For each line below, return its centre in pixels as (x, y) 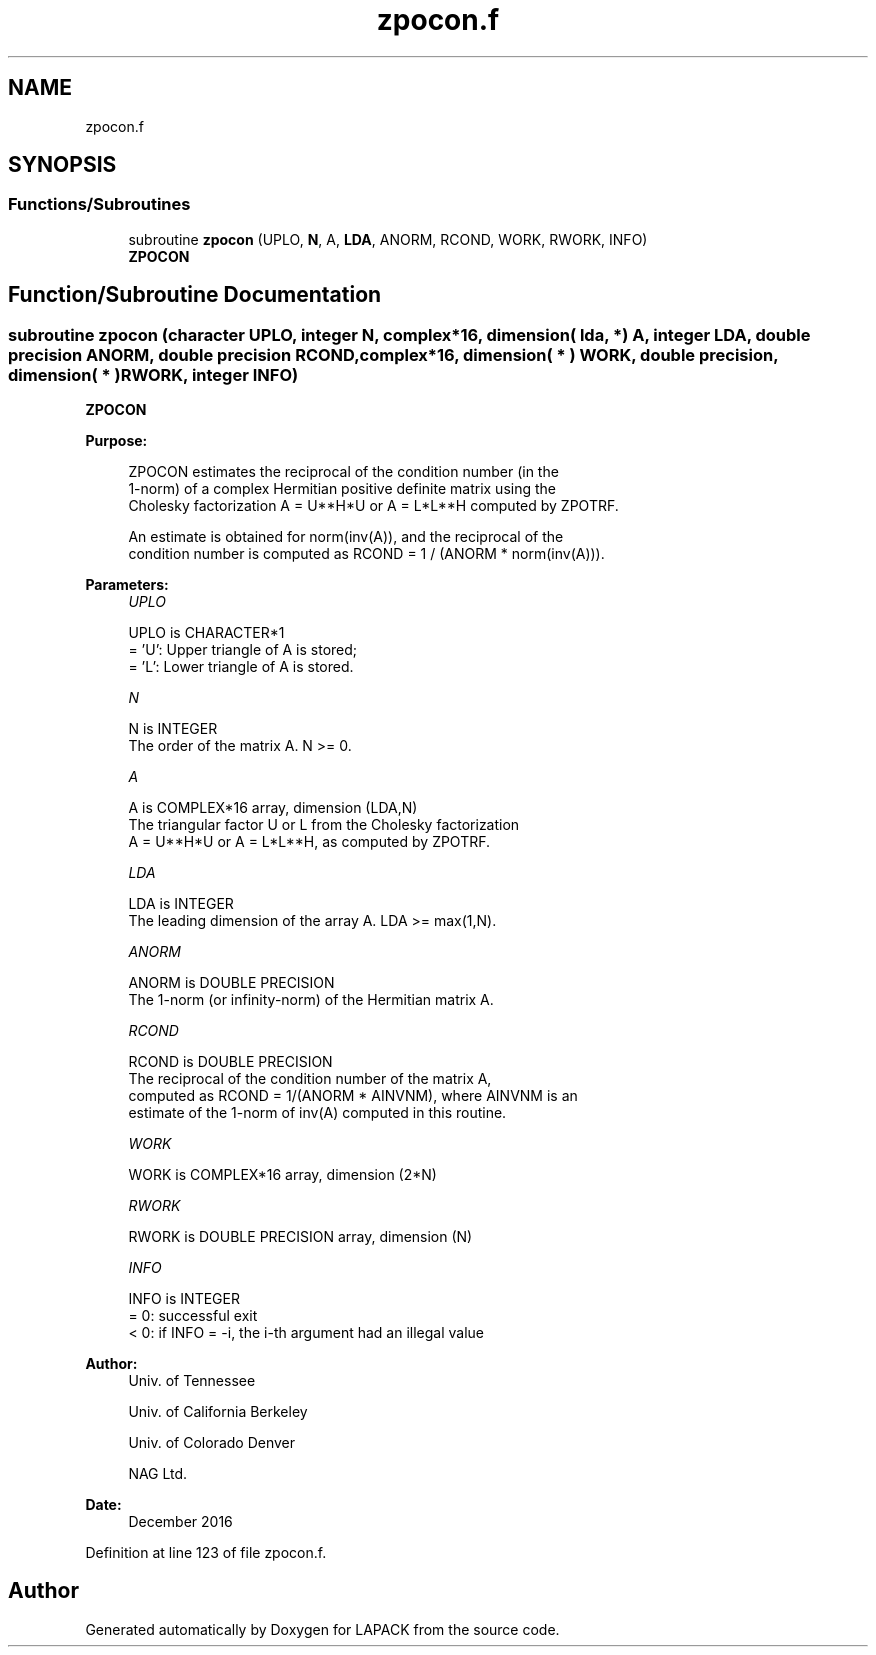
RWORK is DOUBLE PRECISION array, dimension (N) (300, 1237)
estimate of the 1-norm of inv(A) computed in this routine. (317, 1113)
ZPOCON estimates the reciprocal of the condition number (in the (343, 472)
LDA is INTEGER (181, 904)
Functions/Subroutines (99, 204)
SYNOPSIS (62, 165)
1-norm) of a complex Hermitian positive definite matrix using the (342, 489)
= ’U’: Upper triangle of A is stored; (243, 650)
